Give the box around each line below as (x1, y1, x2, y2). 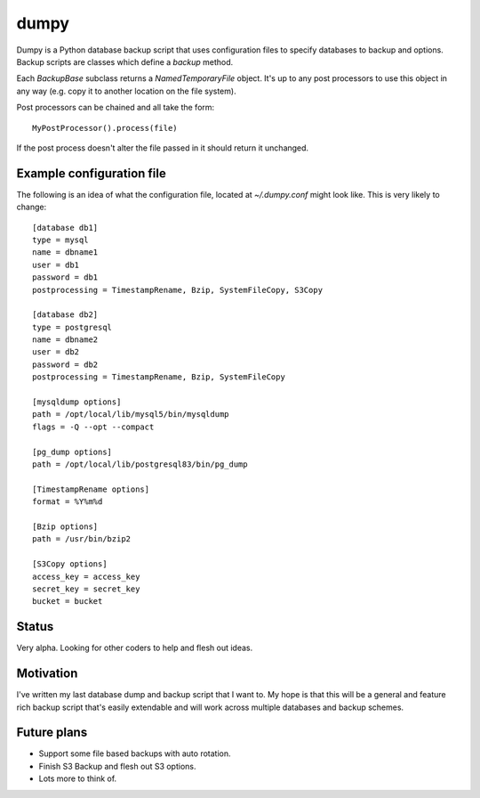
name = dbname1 (32, 248, 99, 257)
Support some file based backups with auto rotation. (38, 748, 231, 759)
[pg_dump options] (32, 446, 113, 457)
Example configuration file (16, 166, 166, 181)
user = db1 (32, 259, 80, 270)
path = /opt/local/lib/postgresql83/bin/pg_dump (32, 460, 248, 469)
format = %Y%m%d (32, 497, 103, 507)
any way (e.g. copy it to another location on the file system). (16, 85, 236, 96)
